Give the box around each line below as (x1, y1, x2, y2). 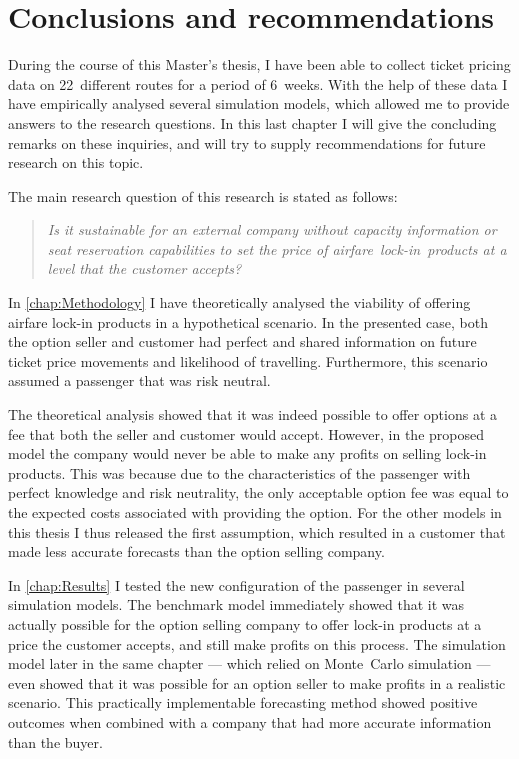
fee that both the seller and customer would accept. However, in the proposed (8, 423, 484, 444)
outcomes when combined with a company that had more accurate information (8, 711, 492, 732)
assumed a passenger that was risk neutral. (8, 370, 271, 391)
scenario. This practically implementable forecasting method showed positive (8, 692, 478, 713)
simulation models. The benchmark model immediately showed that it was (8, 594, 465, 615)
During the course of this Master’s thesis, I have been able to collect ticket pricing (8, 54, 511, 75)
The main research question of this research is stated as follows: (8, 185, 398, 206)
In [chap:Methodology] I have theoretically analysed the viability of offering (8, 292, 471, 313)
